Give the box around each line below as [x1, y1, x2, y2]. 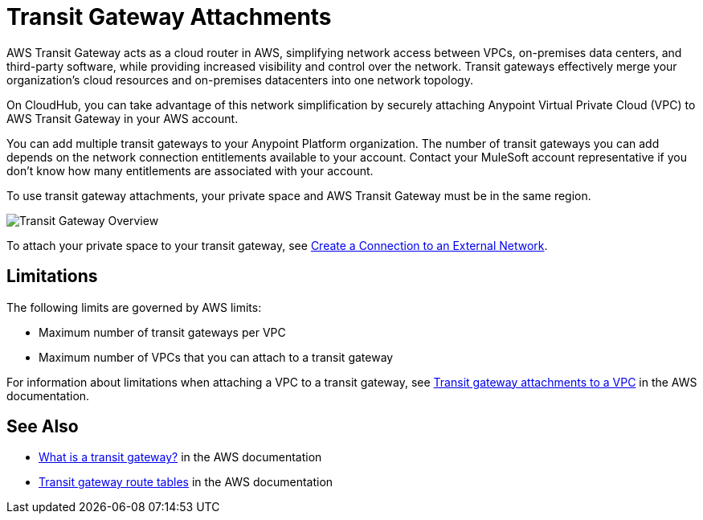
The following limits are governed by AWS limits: [6, 300, 262, 314]
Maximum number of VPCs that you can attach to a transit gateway [39, 350, 394, 364]
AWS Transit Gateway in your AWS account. [6, 111, 239, 125]
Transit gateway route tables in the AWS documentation [39, 475, 333, 489]
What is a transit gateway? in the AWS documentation [39, 450, 322, 465]
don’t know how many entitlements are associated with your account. [6, 163, 374, 178]
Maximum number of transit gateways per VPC [39, 325, 286, 339]
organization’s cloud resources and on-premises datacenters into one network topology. [6, 72, 473, 87]
